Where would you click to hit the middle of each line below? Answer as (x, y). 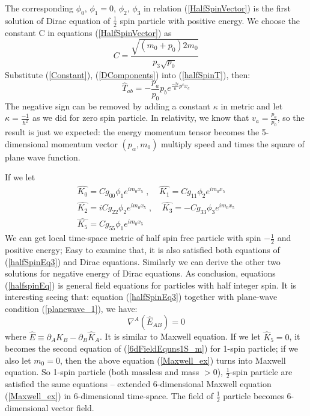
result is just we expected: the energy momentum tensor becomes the (132, 132)
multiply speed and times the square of (233, 143)
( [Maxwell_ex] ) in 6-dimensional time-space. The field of (109, 395)
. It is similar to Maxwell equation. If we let (180, 336)
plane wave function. (43, 157)
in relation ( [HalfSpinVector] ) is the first (217, 8)
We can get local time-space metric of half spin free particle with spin (133, 238)
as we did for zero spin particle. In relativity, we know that (141, 118)
